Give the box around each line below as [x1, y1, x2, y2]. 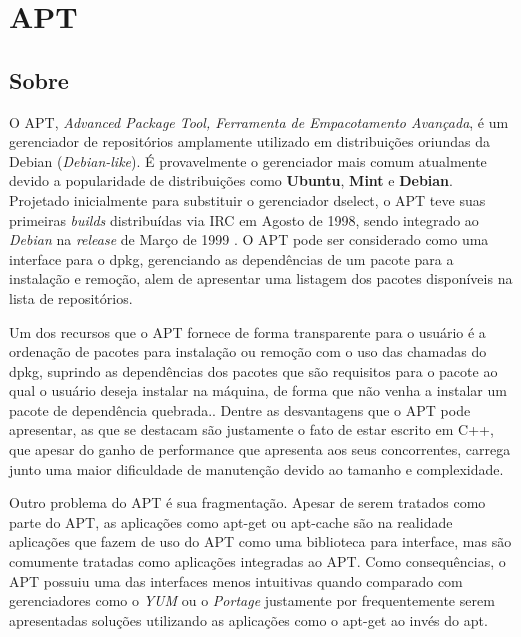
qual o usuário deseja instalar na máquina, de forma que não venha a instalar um [9, 380, 507, 401]
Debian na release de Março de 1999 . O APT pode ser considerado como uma [9, 229, 489, 250]
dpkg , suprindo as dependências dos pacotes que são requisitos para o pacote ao [9, 360, 498, 381]
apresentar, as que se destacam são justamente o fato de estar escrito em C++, [9, 419, 494, 440]
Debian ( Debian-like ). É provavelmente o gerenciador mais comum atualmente [9, 150, 487, 171]
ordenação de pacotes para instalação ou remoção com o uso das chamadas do [9, 341, 487, 362]
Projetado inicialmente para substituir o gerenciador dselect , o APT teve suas [9, 189, 486, 210]
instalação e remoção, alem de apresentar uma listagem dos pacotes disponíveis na [9, 268, 513, 289]
